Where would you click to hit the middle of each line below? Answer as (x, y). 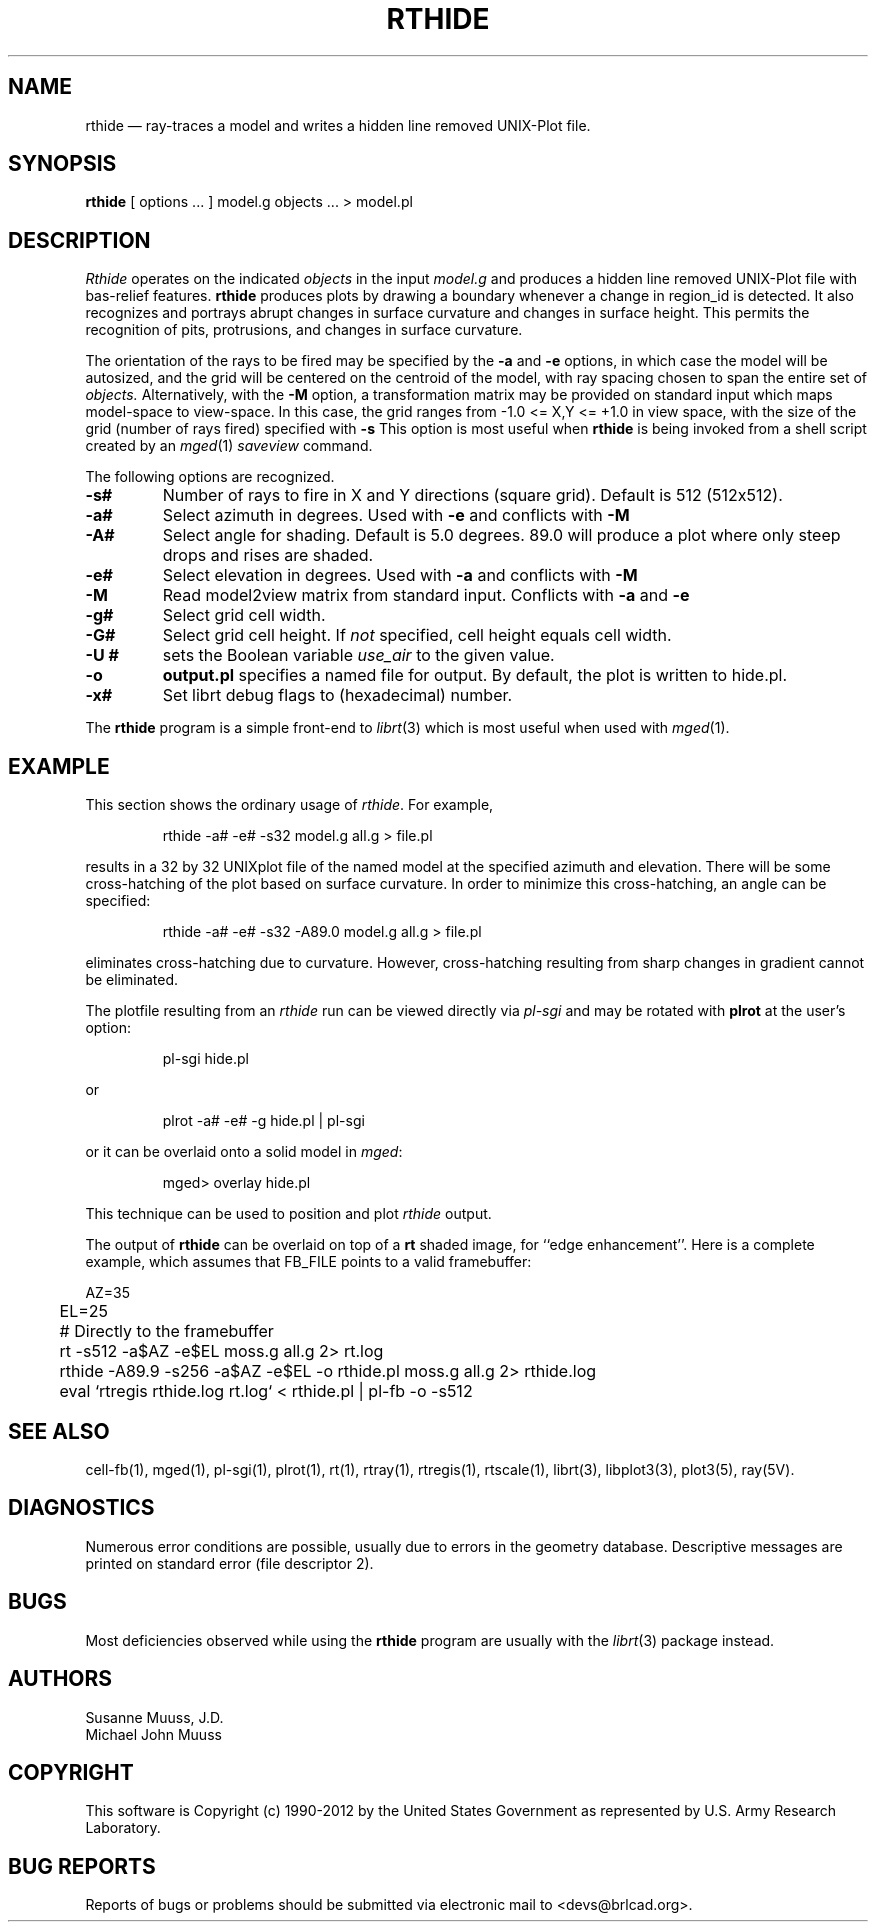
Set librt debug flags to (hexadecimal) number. (337, 695)
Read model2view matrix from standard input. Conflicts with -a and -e (426, 595)
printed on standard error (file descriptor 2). (229, 1563)
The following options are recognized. (210, 477)
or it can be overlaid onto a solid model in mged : (244, 1152)
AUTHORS (60, 1679)
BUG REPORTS (82, 1866)
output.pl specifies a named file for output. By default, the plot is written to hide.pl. (475, 675)
